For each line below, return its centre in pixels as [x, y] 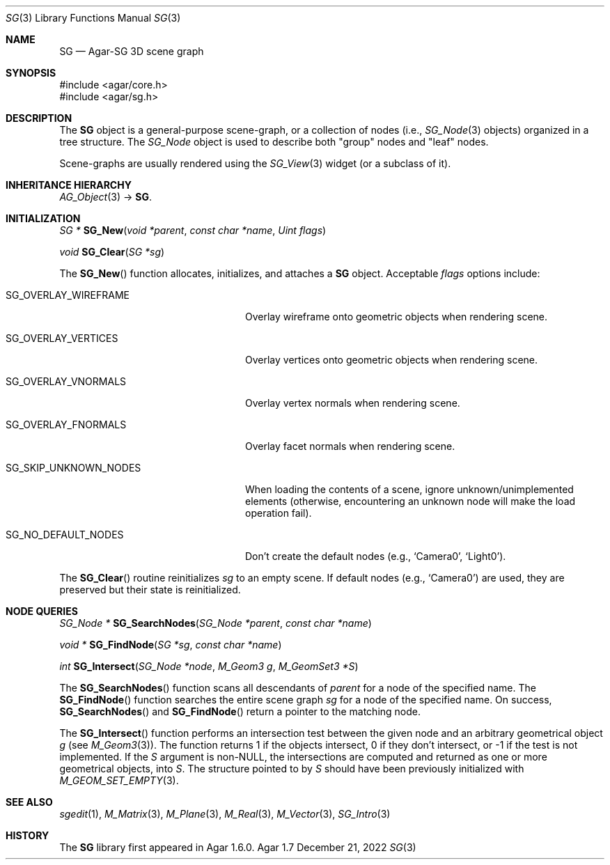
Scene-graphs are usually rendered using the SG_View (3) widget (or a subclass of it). [255, 163]
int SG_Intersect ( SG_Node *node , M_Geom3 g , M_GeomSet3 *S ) [209, 666]
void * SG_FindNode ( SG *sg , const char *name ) [171, 645]
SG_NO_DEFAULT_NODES [65, 535]
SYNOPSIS [31, 73]
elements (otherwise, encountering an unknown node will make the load [410, 501]
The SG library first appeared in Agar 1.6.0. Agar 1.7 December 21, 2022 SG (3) [238, 847]
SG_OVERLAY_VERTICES [62, 338]
